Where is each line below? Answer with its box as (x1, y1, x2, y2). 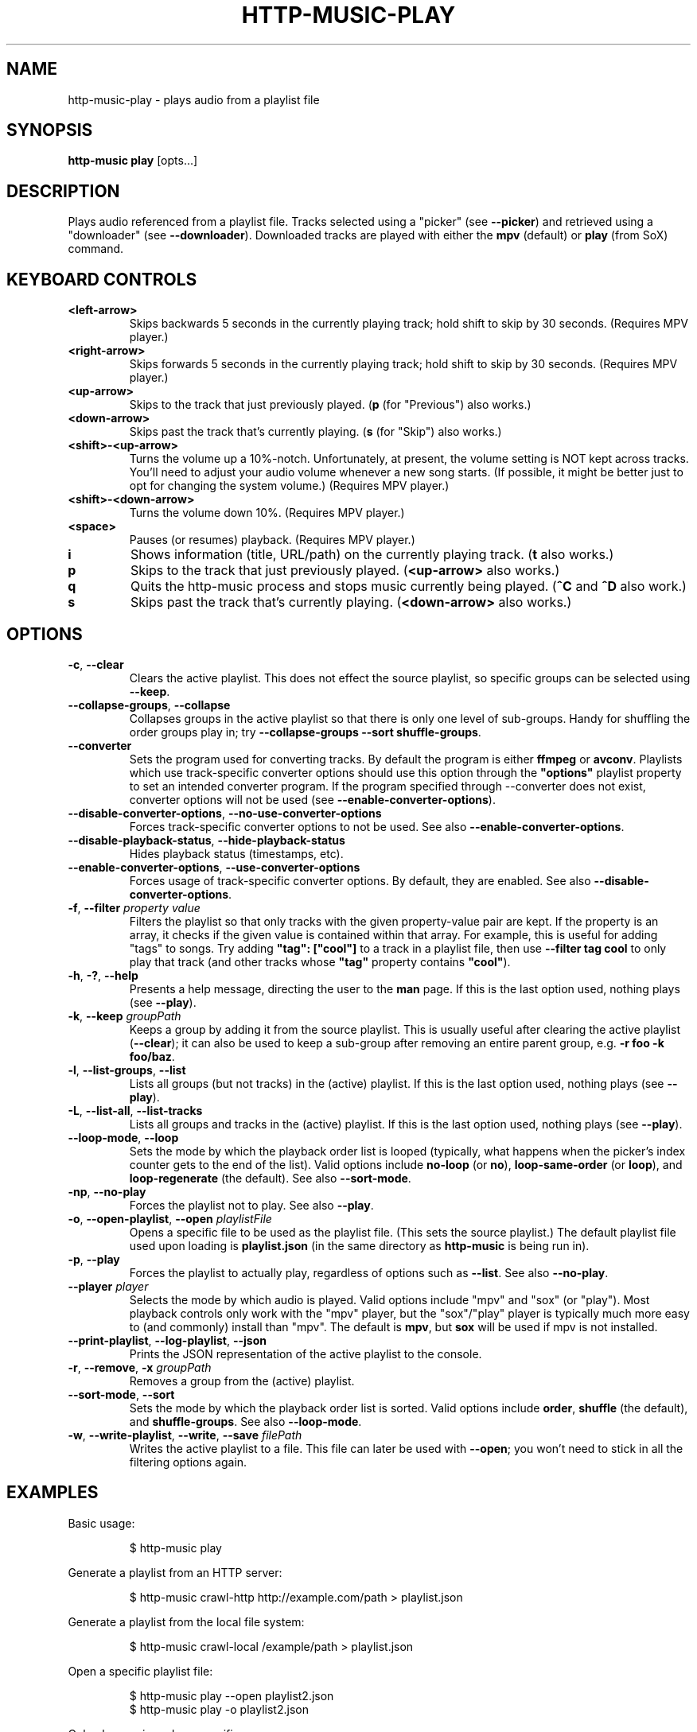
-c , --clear (68, 657, 124, 671)
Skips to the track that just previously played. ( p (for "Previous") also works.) (129, 398, 532, 412)
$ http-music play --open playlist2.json (129, 1688, 334, 1703)
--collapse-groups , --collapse (68, 697, 231, 712)
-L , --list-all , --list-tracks (68, 1103, 203, 1117)
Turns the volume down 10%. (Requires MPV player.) (129, 506, 405, 520)
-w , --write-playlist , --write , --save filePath (68, 1427, 302, 1442)
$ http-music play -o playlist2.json (129, 1702, 309, 1716)
